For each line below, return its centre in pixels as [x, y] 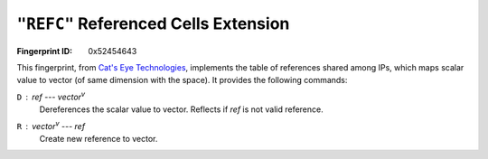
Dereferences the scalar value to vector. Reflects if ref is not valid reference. [182, 109]
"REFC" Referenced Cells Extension [153, 23]
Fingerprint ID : [44, 51]
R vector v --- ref [51, 125]
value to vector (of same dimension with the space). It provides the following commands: [182, 80]
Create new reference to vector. [99, 138]
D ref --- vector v [51, 96]
